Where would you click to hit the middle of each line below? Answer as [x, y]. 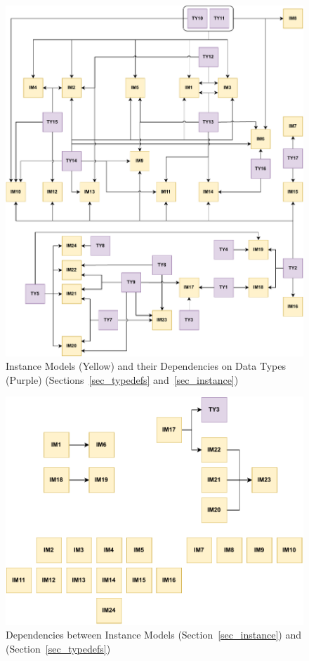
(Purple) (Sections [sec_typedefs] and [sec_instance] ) [122, 379]
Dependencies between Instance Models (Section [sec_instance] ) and [153, 635]
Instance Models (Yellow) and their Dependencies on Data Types [146, 366]
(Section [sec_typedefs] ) [58, 648]
